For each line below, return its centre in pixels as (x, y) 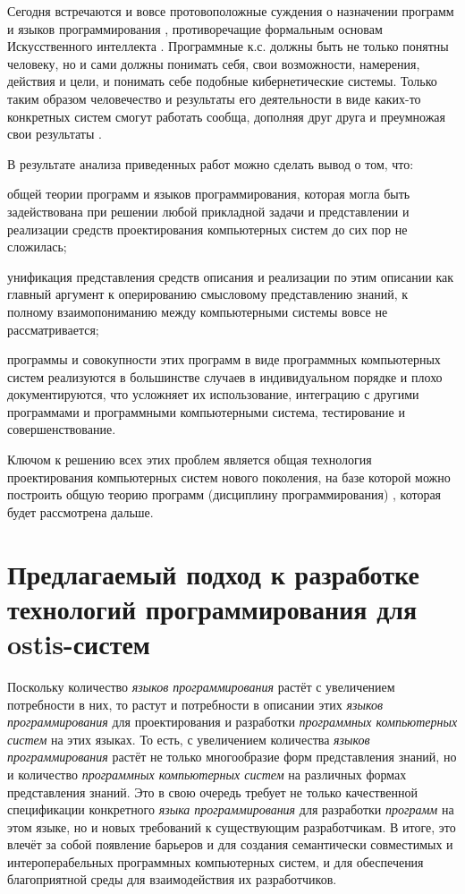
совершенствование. (62, 429)
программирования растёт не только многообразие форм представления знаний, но (232, 757)
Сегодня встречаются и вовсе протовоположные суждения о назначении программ (231, 11)
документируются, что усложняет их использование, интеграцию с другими (213, 394)
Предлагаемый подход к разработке (213, 573)
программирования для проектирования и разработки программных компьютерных (232, 722)
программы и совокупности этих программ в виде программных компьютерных (224, 359)
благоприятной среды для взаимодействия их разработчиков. (172, 879)
